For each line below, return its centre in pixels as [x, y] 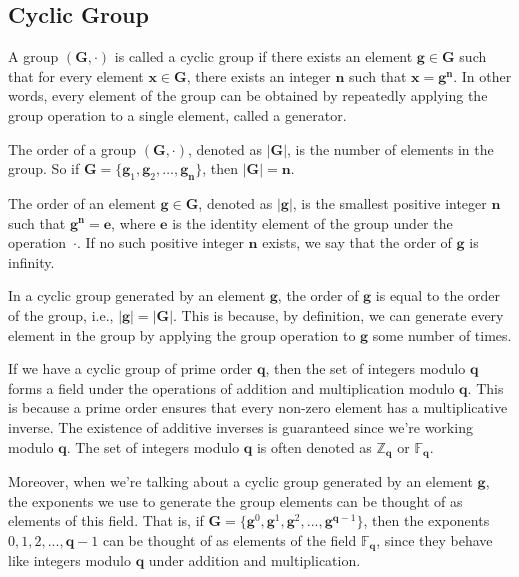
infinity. [31, 261]
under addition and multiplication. [254, 560]
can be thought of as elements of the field [229, 539]
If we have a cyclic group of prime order [130, 368]
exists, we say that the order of [357, 242]
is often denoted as [314, 446]
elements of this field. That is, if [106, 520]
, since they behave [434, 539]
